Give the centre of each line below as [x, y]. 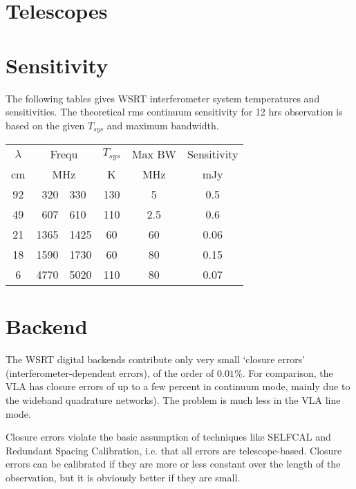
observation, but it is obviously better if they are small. [123, 478]
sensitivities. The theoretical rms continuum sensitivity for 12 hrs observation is [174, 112]
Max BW [154, 154]
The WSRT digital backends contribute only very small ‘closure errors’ [156, 359]
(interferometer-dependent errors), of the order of [110, 372]
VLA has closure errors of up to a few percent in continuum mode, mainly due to [178, 386]
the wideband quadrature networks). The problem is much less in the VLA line [173, 400]
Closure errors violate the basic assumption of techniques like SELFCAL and [168, 437]
